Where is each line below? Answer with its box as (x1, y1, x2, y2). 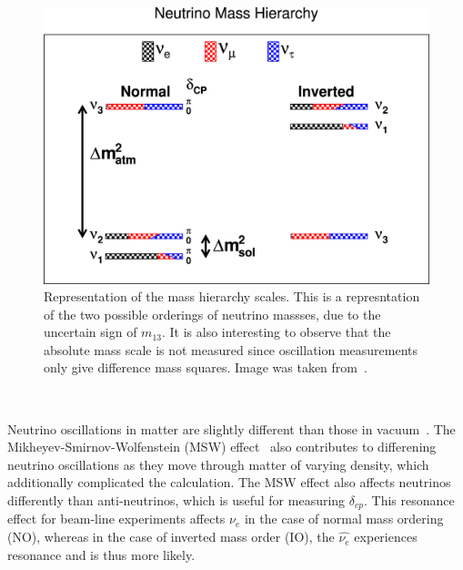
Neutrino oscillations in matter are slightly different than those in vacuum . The (7, 419, 456, 438)
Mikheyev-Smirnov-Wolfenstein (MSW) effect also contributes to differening (7, 437, 437, 456)
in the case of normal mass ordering (244, 509, 444, 528)
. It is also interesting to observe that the (161, 322, 391, 341)
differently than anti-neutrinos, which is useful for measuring (7, 491, 346, 510)
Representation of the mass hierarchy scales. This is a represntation (44, 287, 420, 306)
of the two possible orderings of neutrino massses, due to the (44, 304, 381, 323)
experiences (354, 527, 418, 546)
